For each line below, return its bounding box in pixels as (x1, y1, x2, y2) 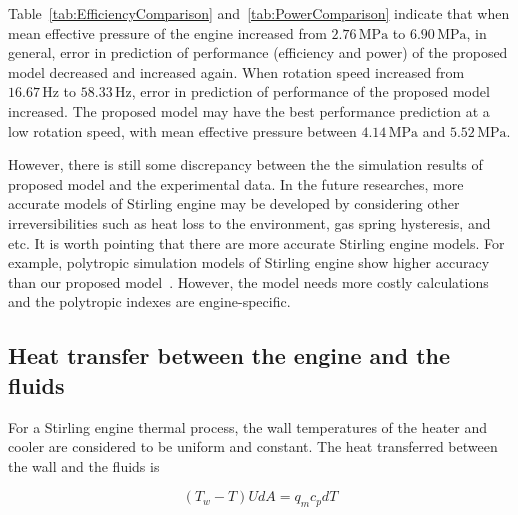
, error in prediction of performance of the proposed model (131, 81, 490, 102)
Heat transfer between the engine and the (8, 340, 451, 371)
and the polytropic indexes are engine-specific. (8, 291, 291, 312)
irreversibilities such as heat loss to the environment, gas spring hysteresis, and (8, 212, 491, 233)
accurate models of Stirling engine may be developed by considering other (8, 193, 460, 214)
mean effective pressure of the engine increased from (8, 22, 327, 43)
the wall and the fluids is (8, 455, 160, 476)
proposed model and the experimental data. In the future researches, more (8, 173, 464, 194)
